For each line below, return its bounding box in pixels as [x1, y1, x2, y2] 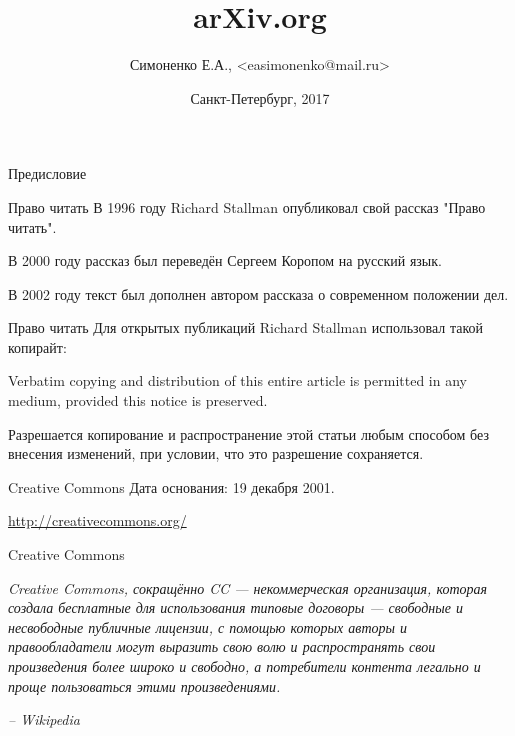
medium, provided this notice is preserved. [8, 390, 268, 411]
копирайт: [8, 336, 67, 357]
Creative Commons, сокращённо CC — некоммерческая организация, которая [8, 577, 488, 598]
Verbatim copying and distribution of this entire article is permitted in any [8, 370, 467, 391]
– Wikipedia [8, 709, 80, 730]
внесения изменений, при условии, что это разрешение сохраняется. [8, 443, 424, 464]
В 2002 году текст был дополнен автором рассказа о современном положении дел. [8, 283, 509, 304]
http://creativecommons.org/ [8, 510, 187, 531]
